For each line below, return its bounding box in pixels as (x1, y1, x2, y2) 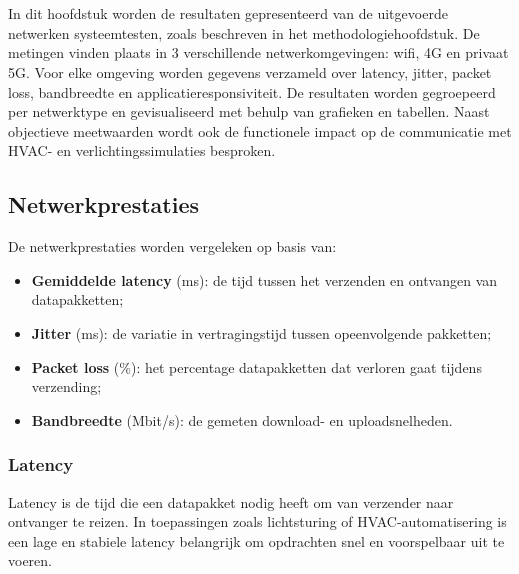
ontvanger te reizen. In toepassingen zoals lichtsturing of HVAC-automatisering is (8, 511, 507, 532)
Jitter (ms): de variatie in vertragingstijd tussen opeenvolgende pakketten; (31, 322, 492, 343)
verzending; (31, 376, 102, 397)
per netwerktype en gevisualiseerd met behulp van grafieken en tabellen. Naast (8, 101, 490, 122)
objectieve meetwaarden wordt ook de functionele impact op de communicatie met (8, 120, 512, 141)
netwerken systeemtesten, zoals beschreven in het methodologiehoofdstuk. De (8, 22, 480, 43)
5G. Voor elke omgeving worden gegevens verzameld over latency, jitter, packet (8, 61, 492, 82)
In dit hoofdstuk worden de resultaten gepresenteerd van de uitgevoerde (8, 3, 448, 24)
